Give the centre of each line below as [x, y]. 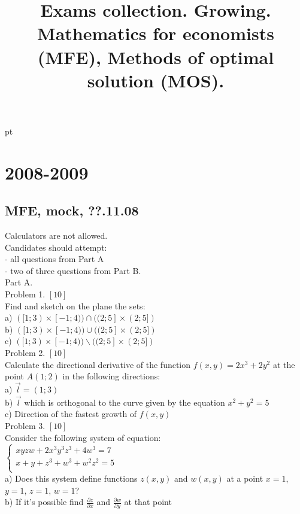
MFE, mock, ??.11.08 [72, 210]
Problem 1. [25, 294]
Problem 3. [25, 426]
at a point [245, 478]
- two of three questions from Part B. [73, 270]
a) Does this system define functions [71, 478]
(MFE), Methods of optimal [156, 57]
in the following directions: [111, 376]
